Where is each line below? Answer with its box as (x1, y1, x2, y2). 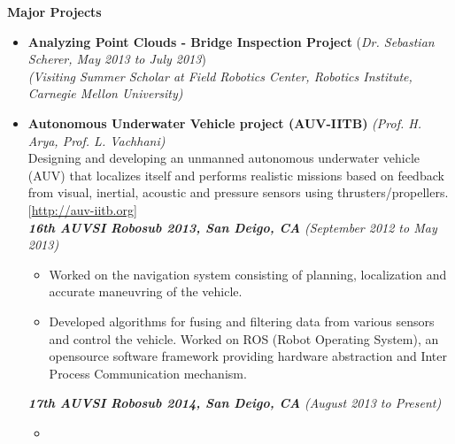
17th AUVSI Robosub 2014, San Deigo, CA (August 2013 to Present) (27, 394, 442, 412)
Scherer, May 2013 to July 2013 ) (27, 50, 206, 68)
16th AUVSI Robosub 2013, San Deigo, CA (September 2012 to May (27, 218, 437, 236)
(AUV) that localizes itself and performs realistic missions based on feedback (27, 165, 444, 184)
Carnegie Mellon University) (27, 84, 183, 103)
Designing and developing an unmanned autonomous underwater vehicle (27, 149, 420, 167)
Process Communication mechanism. (49, 364, 247, 382)
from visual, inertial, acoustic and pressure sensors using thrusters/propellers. (27, 183, 449, 202)
